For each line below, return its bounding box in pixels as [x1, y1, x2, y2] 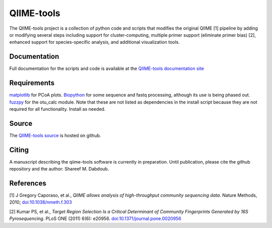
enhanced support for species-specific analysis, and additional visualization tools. [9, 39, 180, 45]
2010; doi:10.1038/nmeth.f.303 [9, 199, 73, 205]
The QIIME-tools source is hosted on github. [9, 132, 101, 138]
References [9, 179, 46, 187]
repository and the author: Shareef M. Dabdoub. [9, 166, 109, 172]
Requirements [9, 79, 55, 88]
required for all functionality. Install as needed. [9, 106, 106, 112]
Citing [9, 145, 29, 154]
